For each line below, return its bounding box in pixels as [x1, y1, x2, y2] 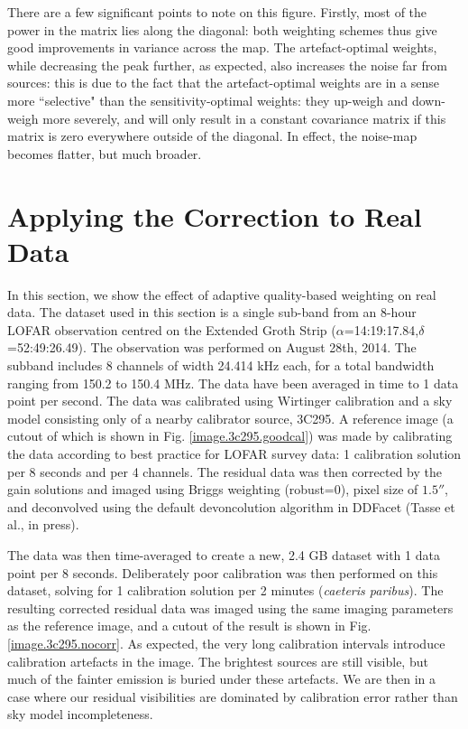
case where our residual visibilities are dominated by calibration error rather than [7, 687, 458, 706]
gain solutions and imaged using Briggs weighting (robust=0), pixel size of [7, 480, 418, 499]
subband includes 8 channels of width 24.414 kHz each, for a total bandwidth [7, 356, 435, 375]
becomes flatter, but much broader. [7, 144, 202, 163]
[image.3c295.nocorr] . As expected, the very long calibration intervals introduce [7, 633, 445, 652]
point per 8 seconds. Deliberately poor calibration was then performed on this [7, 563, 438, 582]
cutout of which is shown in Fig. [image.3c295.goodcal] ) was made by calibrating [7, 426, 453, 445]
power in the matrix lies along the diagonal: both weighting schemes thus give [7, 20, 437, 39]
